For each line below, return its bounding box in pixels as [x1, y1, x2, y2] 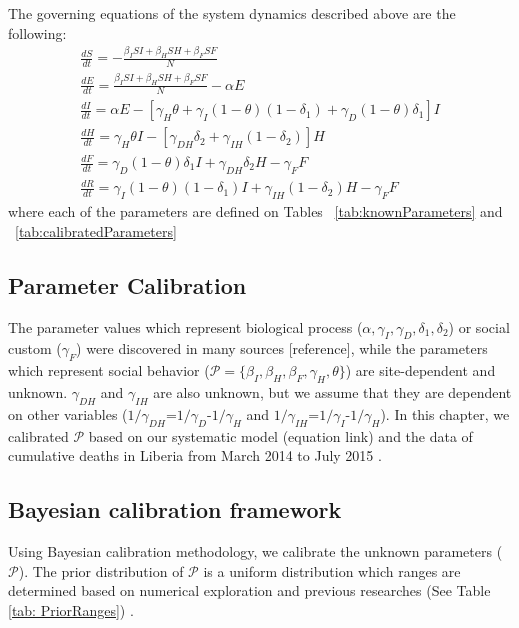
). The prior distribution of [18, 560, 184, 581]
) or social [448, 316, 510, 337]
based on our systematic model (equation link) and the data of [88, 425, 473, 446]
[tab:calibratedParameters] [15, 220, 177, 241]
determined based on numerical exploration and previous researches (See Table [8, 580, 491, 601]
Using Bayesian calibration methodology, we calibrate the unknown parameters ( [8, 540, 503, 561]
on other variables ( [8, 403, 128, 424]
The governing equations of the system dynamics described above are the [8, 3, 456, 23]
